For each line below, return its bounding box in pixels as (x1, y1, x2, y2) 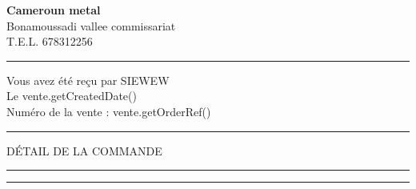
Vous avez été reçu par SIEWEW (6, 71, 170, 88)
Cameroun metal (6, 2, 101, 18)
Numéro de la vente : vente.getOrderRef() (6, 103, 211, 119)
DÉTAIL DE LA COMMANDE (6, 142, 162, 159)
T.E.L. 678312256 (6, 33, 93, 50)
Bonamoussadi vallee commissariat (6, 17, 176, 34)
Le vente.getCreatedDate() (6, 87, 137, 104)
